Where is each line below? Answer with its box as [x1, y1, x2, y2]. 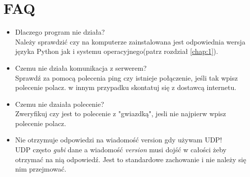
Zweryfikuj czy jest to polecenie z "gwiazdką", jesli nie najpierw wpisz [15, 108, 226, 119]
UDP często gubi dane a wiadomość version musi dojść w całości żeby [15, 144, 227, 155]
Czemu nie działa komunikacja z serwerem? [15, 62, 147, 73]
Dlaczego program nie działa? [15, 27, 105, 37]
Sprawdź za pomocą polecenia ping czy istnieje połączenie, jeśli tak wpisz [15, 72, 238, 83]
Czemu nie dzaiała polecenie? [15, 98, 104, 109]
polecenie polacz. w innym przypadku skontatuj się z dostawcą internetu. [15, 82, 237, 92]
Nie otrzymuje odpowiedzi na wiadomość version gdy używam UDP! [15, 134, 222, 145]
